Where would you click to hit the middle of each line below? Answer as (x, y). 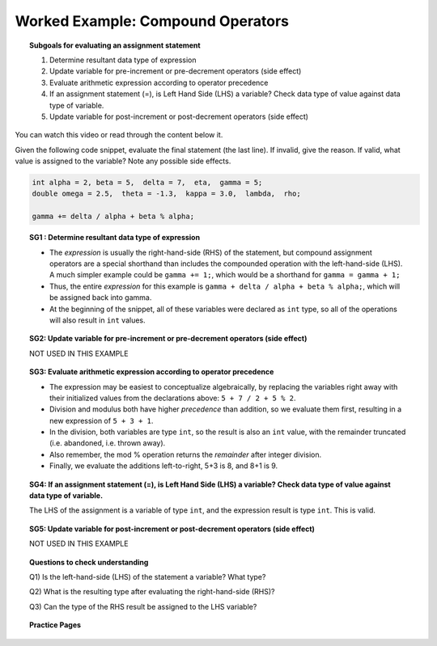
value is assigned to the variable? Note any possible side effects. (123, 161)
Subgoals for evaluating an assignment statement (115, 45)
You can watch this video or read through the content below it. (119, 135)
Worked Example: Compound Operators (152, 21)
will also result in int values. (98, 320)
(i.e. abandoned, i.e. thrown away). (108, 443)
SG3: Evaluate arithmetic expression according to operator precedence (152, 372)
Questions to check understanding (89, 562)
